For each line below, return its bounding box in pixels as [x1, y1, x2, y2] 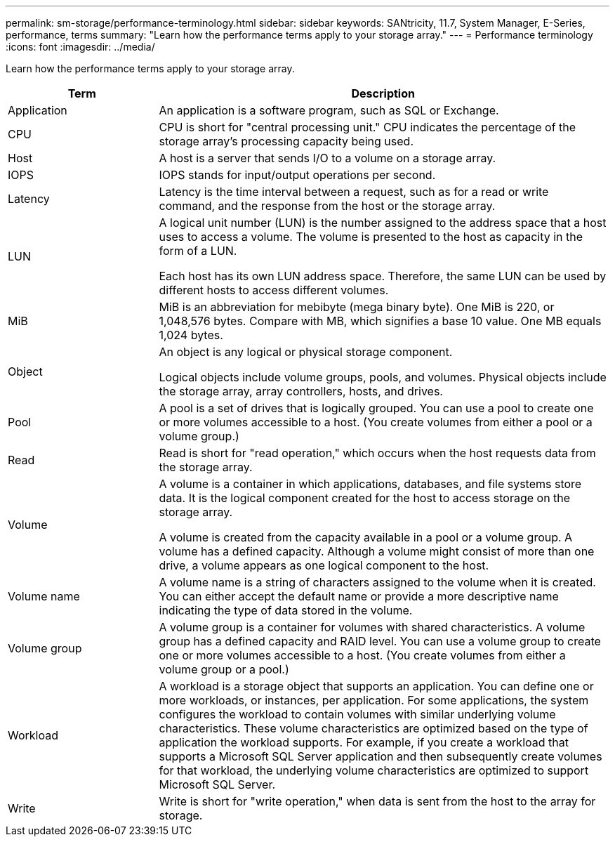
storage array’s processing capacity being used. [159, 134, 414, 148]
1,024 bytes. [159, 328, 223, 342]
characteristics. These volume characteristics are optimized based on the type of [159, 721, 588, 735]
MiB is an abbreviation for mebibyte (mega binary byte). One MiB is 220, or [159, 300, 555, 314]
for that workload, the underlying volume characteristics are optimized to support [159, 763, 589, 777]
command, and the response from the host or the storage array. [159, 199, 496, 213]
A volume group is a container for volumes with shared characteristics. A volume [159, 620, 586, 634]
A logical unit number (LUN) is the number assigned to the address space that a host [159, 216, 607, 230]
